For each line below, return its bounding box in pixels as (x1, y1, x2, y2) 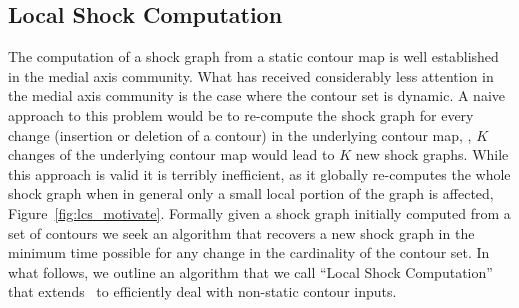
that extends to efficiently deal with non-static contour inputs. (8, 281, 397, 302)
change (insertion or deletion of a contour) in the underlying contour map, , (8, 124, 472, 145)
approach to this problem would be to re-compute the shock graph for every (8, 104, 474, 125)
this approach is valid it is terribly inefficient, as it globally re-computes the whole (8, 163, 511, 184)
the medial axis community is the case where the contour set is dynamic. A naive (8, 85, 505, 106)
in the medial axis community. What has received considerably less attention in (8, 65, 494, 86)
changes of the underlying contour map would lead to (8, 144, 335, 165)
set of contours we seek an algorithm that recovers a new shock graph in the (8, 222, 475, 243)
